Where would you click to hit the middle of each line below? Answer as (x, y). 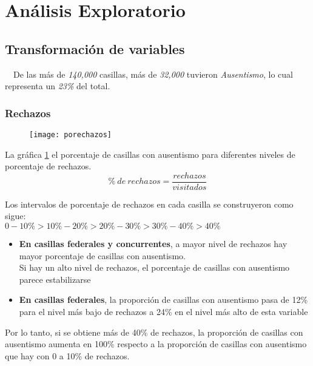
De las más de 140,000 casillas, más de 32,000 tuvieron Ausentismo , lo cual (153, 74)
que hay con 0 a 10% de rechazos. (67, 355)
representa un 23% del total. (58, 86)
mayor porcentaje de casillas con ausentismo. (102, 255)
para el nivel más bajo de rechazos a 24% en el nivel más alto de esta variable (163, 312)
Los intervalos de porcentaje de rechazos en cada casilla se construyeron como (149, 204)
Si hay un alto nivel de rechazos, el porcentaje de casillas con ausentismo (154, 267)
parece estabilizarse (55, 279)
